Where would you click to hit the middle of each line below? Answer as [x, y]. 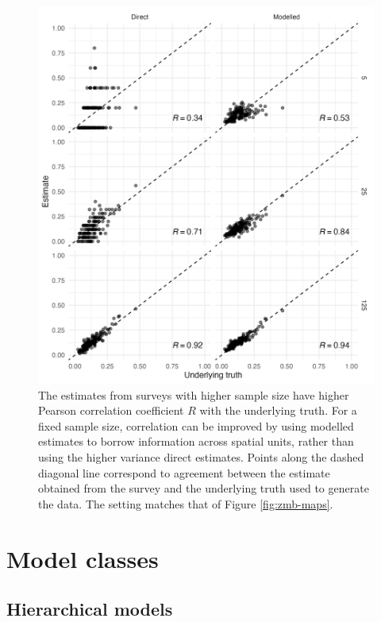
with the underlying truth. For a [278, 410]
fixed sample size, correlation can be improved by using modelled [196, 425]
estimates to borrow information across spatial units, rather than [196, 441]
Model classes [83, 558]
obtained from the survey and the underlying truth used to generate [204, 488]
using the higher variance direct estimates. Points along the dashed [201, 456]
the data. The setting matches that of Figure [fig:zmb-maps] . [186, 503]
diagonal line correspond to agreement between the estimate [184, 472]
